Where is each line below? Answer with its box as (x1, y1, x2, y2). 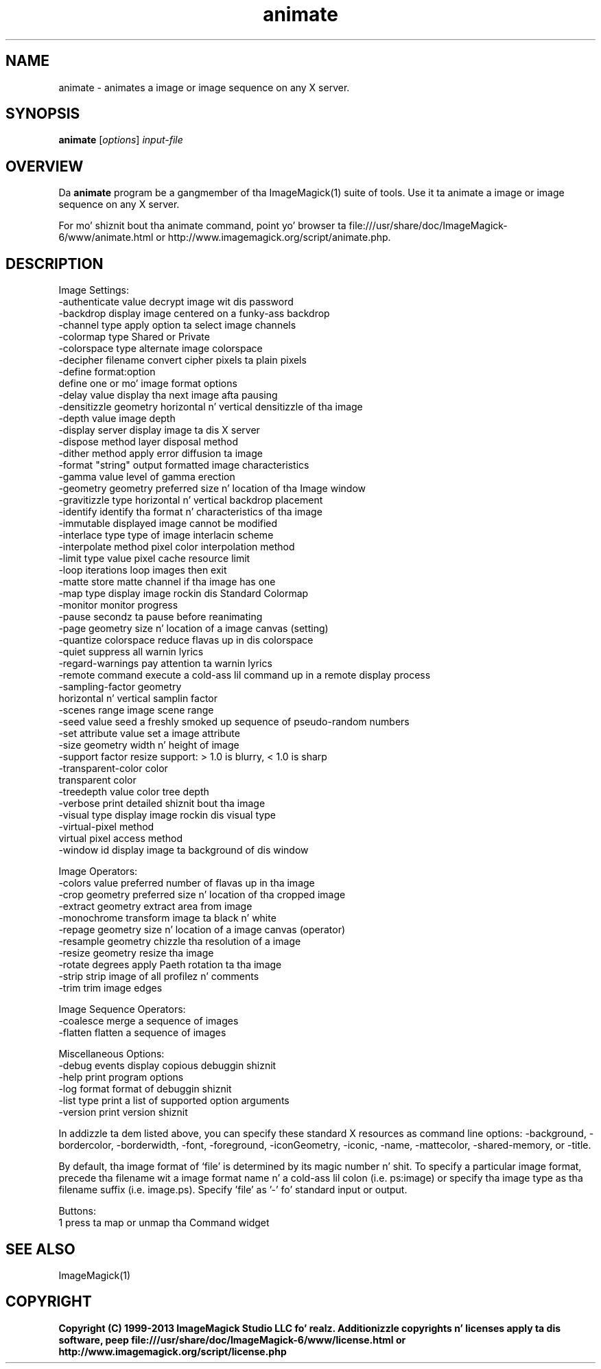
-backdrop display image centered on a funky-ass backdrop (58, 307, 330, 320)
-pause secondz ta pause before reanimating (58, 611, 263, 623)
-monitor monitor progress (58, 599, 178, 611)
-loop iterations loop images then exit (58, 564, 227, 576)
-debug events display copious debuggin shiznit (58, 1060, 276, 1072)
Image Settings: (58, 284, 129, 296)
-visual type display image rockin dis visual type (58, 809, 276, 821)
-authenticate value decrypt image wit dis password (58, 296, 294, 308)
